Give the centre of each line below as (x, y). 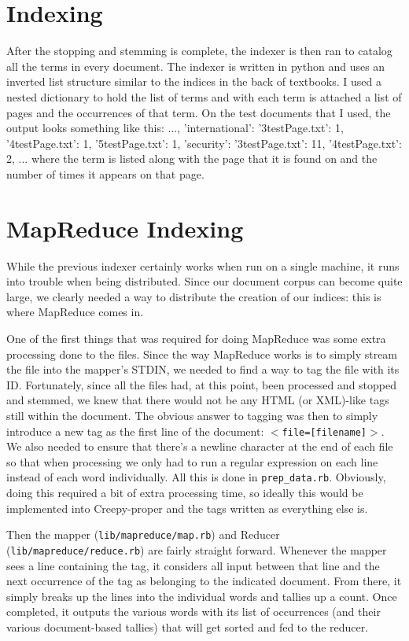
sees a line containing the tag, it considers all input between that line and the (193, 565)
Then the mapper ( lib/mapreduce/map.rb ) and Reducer (143, 534)
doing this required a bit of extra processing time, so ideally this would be (185, 493)
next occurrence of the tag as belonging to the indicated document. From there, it (204, 581)
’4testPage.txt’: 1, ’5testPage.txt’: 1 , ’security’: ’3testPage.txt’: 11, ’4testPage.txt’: (204, 143)
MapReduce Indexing (125, 228)
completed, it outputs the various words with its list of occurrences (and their (193, 612)
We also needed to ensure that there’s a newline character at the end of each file (200, 446)
